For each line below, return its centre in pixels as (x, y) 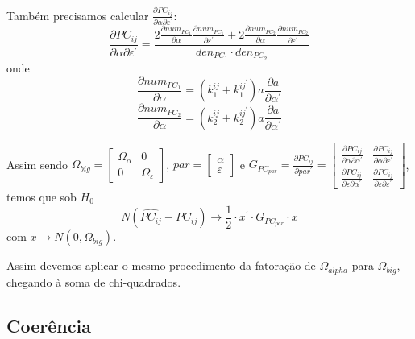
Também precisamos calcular (78, 15)
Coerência (49, 325)
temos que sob (41, 196)
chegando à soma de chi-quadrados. (94, 281)
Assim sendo (37, 164)
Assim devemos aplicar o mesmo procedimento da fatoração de (161, 265)
